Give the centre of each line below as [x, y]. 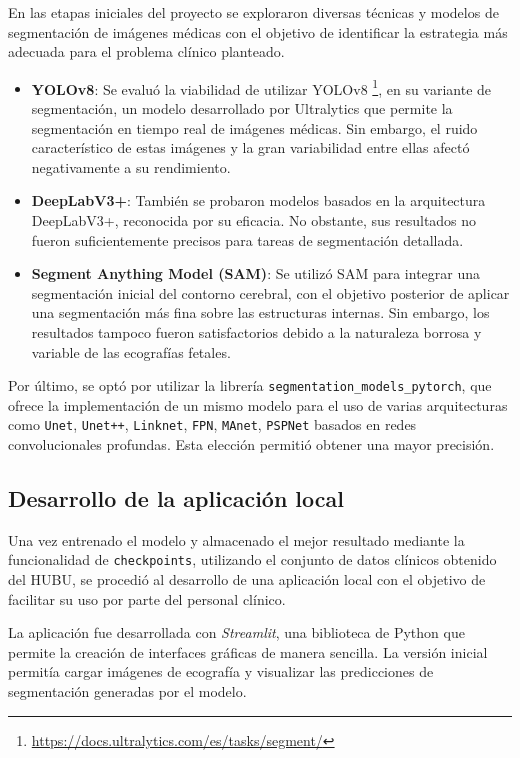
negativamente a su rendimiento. [131, 166]
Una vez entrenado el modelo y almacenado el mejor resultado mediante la [236, 539]
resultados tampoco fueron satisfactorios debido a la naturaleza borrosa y [256, 331]
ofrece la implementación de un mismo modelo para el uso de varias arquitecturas [258, 404]
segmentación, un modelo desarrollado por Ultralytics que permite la [242, 108]
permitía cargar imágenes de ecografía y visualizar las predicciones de [221, 671]
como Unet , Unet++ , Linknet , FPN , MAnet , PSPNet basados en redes [212, 424]
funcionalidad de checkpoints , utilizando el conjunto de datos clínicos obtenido [252, 559]
